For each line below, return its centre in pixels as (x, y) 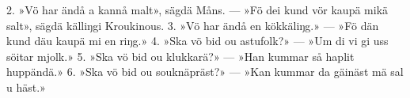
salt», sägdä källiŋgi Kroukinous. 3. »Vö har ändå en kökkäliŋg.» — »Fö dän (193, 25)
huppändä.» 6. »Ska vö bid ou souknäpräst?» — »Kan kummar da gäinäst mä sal (205, 72)
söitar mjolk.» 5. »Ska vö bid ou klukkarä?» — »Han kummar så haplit (180, 56)
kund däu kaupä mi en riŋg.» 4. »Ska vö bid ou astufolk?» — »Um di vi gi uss (197, 41)
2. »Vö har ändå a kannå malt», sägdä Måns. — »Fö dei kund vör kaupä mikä (197, 9)
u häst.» (26, 87)
